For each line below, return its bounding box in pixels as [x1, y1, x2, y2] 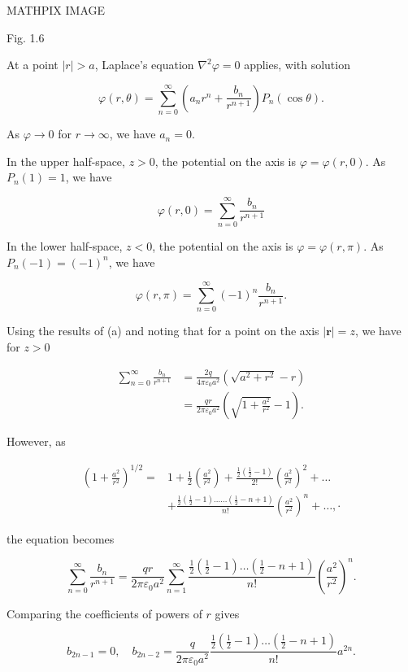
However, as [7, 433, 66, 450]
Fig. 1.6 [7, 28, 45, 46]
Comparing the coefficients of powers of [7, 604, 202, 622]
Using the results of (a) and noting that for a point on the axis [7, 322, 319, 339]
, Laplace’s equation [94, 56, 194, 73]
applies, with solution [244, 56, 350, 73]
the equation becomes [7, 530, 115, 547]
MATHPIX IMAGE [7, 2, 106, 18]
